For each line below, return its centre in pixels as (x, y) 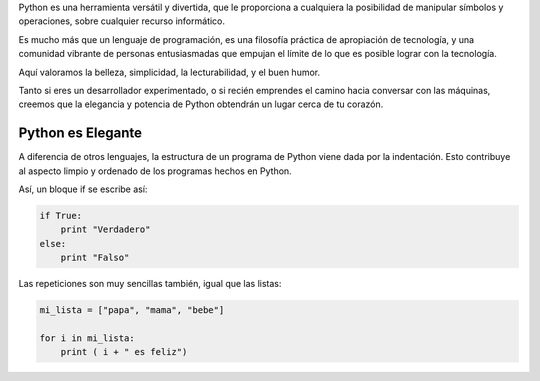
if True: (61, 216)
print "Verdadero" (105, 229)
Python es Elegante (80, 133)
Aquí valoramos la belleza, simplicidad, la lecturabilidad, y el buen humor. (169, 72)
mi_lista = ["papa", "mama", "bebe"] (132, 310)
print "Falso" (95, 258)
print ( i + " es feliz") (124, 352)
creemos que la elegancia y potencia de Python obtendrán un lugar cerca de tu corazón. (201, 104)
